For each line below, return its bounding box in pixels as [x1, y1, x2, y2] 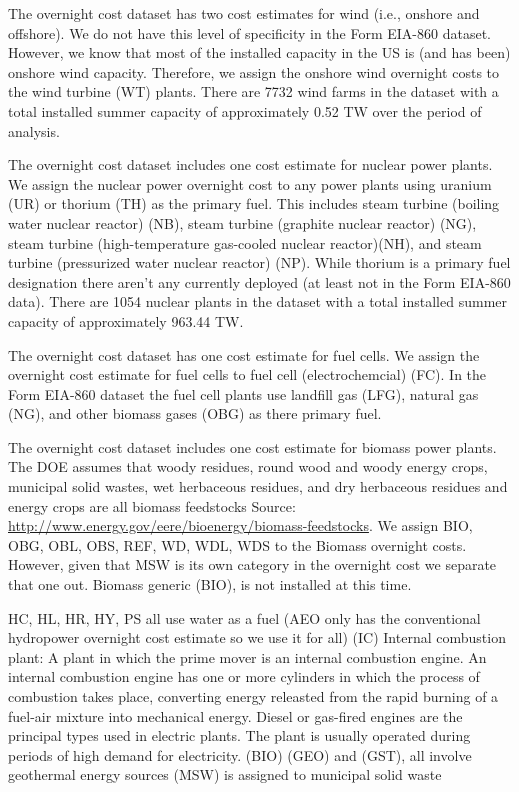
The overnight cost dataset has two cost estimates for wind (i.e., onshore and [8, 3, 480, 23]
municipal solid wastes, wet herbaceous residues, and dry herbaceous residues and [8, 476, 508, 497]
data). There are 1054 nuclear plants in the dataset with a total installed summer [8, 291, 507, 312]
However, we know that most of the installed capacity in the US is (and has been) [8, 42, 511, 63]
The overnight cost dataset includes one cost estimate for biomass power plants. [8, 436, 497, 457]
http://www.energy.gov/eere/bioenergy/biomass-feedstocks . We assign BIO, [8, 515, 473, 536]
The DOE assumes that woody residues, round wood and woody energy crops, [8, 456, 488, 477]
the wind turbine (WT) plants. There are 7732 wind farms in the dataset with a [8, 81, 499, 102]
